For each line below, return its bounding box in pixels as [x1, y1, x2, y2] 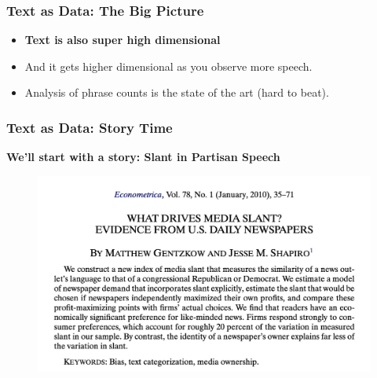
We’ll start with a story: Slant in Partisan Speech [6, 149, 280, 165]
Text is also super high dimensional [24, 31, 221, 48]
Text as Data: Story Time [6, 117, 173, 137]
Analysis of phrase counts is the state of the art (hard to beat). [24, 84, 329, 101]
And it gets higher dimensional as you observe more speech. [24, 57, 313, 74]
